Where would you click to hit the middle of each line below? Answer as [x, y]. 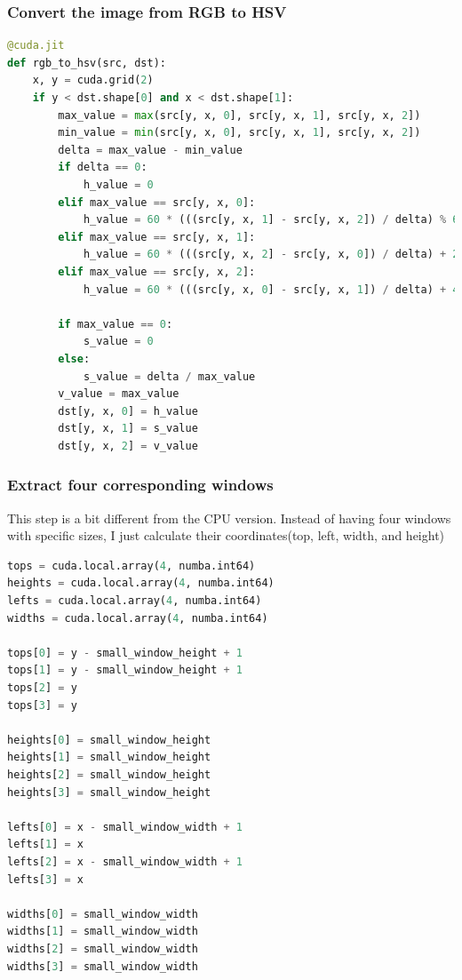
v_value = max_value [119, 394]
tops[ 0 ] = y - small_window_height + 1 [125, 653]
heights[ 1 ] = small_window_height [109, 757]
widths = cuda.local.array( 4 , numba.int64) [138, 618]
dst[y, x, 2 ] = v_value [128, 446]
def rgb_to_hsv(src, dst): [87, 63]
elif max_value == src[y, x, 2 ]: [157, 271]
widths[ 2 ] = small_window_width [103, 948]
